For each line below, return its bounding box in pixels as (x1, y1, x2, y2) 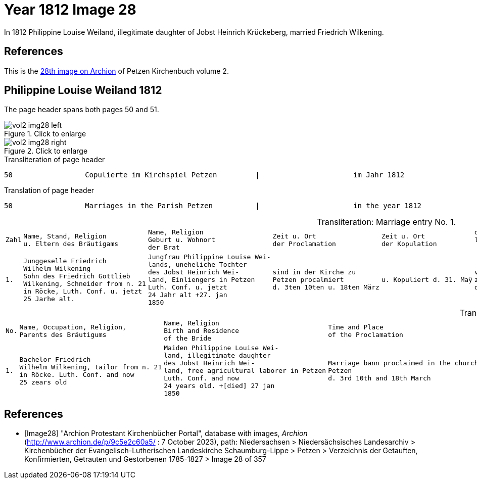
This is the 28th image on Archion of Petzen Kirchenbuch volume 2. (4, 66, 229, 75)
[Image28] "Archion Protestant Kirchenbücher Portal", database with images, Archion (24, 429, 308, 438)
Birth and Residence (164, 327, 239, 335)
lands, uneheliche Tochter (148, 261, 247, 269)
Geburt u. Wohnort (148, 236, 216, 244)
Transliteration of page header (4, 155, 105, 164)
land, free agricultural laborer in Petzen (164, 367, 326, 375)
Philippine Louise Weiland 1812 (4, 84, 162, 97)
